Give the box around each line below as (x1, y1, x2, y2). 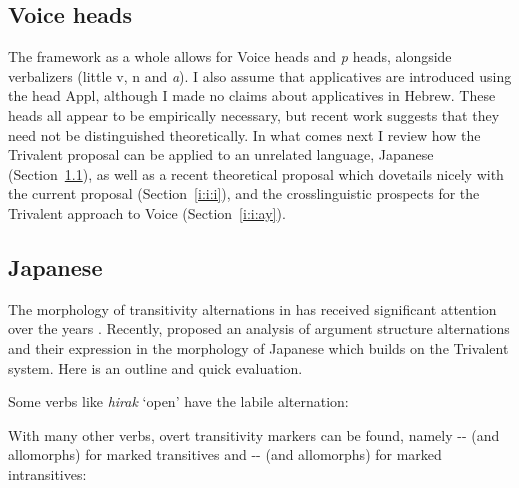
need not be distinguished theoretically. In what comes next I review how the (8, 124, 481, 145)
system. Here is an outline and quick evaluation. (8, 357, 303, 378)
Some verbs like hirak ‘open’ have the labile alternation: (8, 391, 349, 412)
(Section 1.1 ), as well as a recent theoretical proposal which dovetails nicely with (8, 163, 504, 184)
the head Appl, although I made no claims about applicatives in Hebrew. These (8, 85, 496, 106)
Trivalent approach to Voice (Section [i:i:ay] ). (8, 202, 286, 223)
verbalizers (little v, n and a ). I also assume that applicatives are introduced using (8, 65, 512, 86)
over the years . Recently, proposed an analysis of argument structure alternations (8, 318, 510, 339)
